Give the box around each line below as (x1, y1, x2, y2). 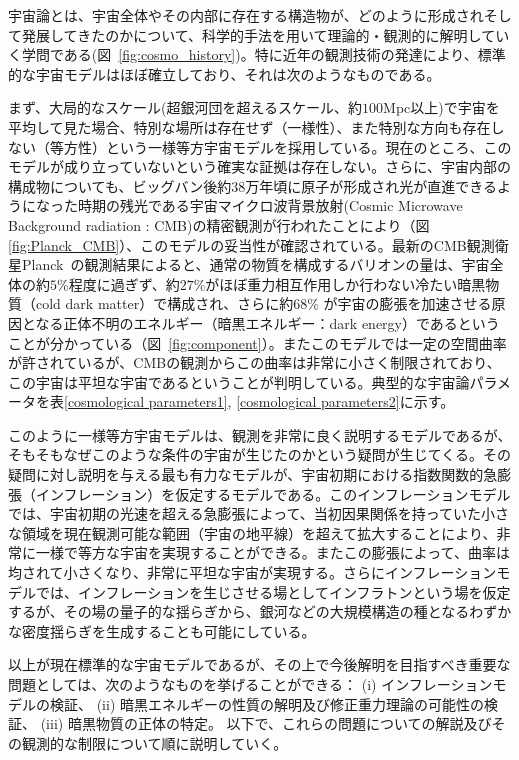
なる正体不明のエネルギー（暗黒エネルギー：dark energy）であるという (35, 312, 500, 333)
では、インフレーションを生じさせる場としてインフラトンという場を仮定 (35, 581, 511, 602)
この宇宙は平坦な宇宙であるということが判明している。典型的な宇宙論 (8, 371, 470, 392)
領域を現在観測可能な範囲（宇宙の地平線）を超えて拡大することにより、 (21, 522, 497, 543)
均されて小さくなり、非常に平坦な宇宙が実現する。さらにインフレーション (8, 562, 497, 583)
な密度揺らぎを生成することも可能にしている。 (8, 620, 316, 641)
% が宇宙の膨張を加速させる (307, 293, 492, 314)
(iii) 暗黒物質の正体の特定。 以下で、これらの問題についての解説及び (40, 713, 492, 734)
